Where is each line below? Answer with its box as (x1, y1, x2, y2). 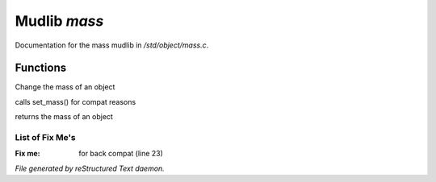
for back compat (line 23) (78, 149, 163, 159)
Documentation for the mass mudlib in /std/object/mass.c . (15, 40, 209, 50)
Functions (15, 61, 67, 75)
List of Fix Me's (15, 132, 76, 143)
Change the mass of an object (15, 82, 115, 92)
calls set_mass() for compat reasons (15, 97, 136, 106)
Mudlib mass (15, 12, 104, 30)
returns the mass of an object (15, 112, 113, 122)
